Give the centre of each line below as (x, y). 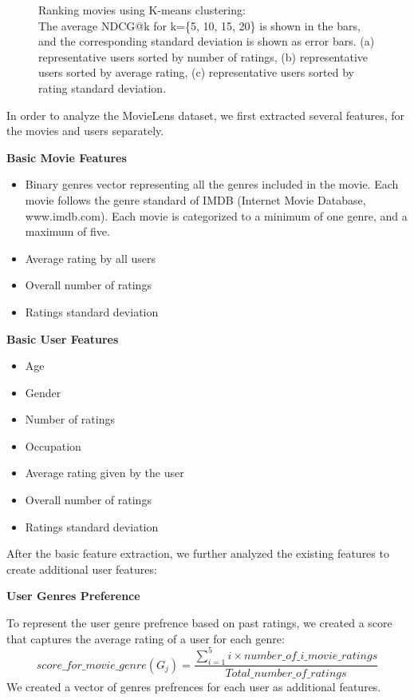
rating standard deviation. (103, 87)
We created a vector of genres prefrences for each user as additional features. (194, 686)
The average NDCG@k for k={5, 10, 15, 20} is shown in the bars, (199, 25)
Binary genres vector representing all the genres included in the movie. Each (212, 184)
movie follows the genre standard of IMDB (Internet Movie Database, (195, 199)
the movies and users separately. (85, 131)
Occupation (53, 445)
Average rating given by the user (104, 473)
